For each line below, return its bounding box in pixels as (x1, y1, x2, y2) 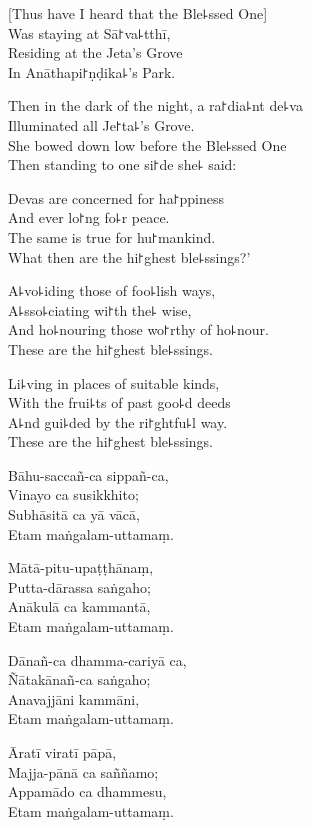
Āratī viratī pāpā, (8, 742, 117, 762)
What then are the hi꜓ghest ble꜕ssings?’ (8, 246, 251, 267)
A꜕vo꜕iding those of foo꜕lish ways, (8, 280, 216, 301)
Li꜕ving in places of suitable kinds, (8, 372, 220, 393)
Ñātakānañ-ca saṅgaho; (8, 669, 151, 690)
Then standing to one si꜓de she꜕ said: (8, 154, 237, 175)
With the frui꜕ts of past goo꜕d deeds (8, 392, 231, 413)
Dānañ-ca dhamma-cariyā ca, (8, 649, 187, 670)
